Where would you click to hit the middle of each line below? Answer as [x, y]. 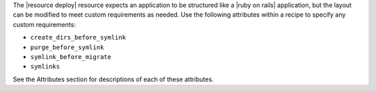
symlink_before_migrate [71, 57]
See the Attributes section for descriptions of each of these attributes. [113, 79]
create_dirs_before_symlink [78, 38]
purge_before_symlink [67, 47]
